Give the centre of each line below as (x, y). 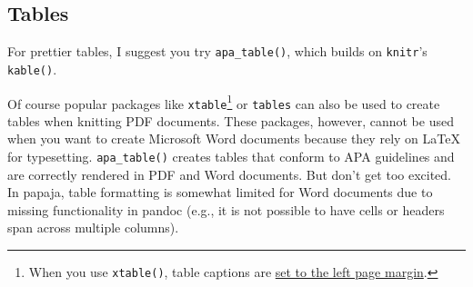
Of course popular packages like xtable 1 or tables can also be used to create (224, 102)
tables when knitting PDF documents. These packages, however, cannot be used (231, 120)
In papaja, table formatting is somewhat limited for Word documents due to (220, 192)
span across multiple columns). (93, 228)
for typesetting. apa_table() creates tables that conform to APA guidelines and (231, 157)
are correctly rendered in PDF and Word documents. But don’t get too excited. (229, 174)
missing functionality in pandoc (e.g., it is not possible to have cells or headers (226, 209)
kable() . (32, 69)
